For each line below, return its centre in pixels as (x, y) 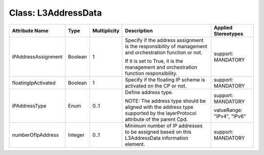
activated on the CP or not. (156, 86)
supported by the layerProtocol (161, 113)
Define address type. (149, 92)
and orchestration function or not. (164, 52)
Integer (76, 135)
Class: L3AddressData (55, 13)
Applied (223, 27)
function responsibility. (151, 73)
